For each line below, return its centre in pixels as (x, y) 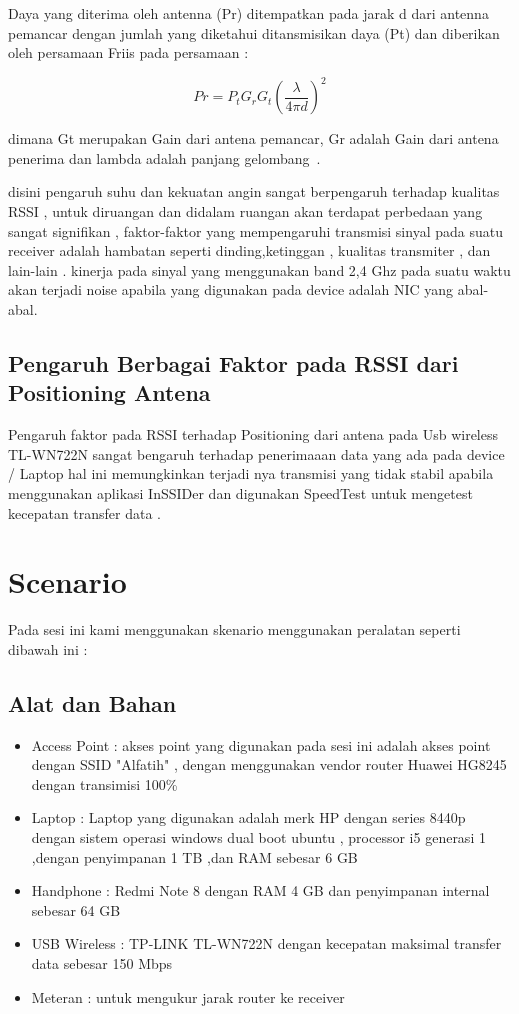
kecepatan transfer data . (84, 512)
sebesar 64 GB (76, 909)
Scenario (67, 581)
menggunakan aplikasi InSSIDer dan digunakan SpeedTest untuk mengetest (240, 493)
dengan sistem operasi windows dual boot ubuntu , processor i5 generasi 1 (258, 837)
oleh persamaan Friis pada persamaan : (128, 52)
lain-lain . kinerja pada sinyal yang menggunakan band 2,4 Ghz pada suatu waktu (259, 269)
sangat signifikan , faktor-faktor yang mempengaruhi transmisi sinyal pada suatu (255, 230)
